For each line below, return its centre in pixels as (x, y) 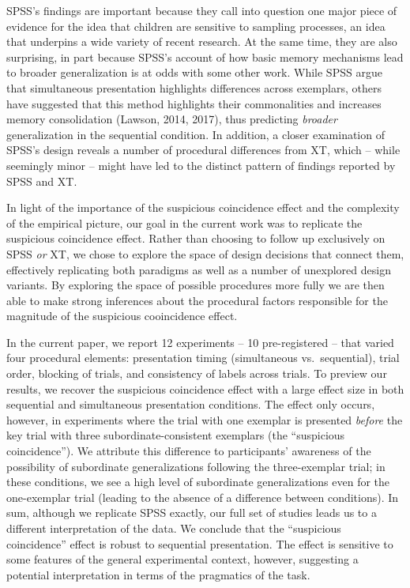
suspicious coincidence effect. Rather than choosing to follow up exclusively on (196, 238)
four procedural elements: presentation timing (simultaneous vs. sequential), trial (203, 358)
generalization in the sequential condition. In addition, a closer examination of (196, 134)
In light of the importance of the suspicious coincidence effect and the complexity (203, 207)
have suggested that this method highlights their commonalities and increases (194, 103)
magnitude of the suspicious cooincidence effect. (122, 316)
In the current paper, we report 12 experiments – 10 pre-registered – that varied (200, 342)
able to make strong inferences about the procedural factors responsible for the (197, 300)
